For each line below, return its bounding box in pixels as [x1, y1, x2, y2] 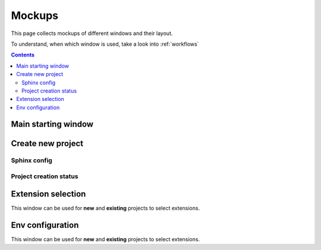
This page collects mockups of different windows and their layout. [11, 30, 173, 37]
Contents [11, 51, 35, 59]
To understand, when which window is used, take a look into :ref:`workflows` [11, 40, 199, 48]
